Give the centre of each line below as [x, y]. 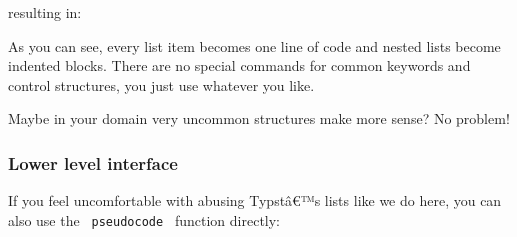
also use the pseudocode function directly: [144, 219]
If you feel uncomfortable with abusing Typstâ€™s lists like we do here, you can [255, 200]
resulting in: [45, 12]
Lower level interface [93, 162]
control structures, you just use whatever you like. [161, 84]
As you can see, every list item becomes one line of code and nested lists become [254, 45]
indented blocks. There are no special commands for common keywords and [239, 65]
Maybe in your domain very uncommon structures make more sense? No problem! [259, 118]
